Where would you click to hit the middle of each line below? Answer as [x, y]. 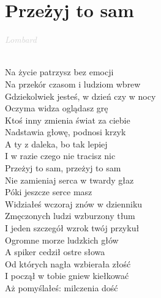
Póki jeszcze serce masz [49, 192]
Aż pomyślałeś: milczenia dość [62, 288]
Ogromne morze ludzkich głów [62, 240]
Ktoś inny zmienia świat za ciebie [68, 120]
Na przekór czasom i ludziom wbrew [73, 84]
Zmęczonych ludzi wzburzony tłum [70, 216]
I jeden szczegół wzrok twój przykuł [72, 228]
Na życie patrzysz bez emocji [59, 72]
